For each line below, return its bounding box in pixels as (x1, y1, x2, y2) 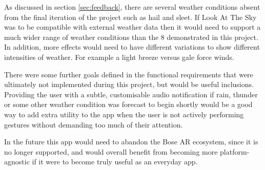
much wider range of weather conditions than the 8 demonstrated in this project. (4, 31, 258, 42)
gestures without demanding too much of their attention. (4, 119, 183, 130)
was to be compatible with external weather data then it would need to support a (4, 22, 261, 32)
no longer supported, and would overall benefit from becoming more (4, 146, 218, 157)
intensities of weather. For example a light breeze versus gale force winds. (4, 51, 234, 62)
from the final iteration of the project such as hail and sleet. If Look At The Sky (4, 11, 257, 22)
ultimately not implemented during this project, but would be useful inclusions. (4, 79, 254, 90)
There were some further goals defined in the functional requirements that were (4, 69, 253, 79)
